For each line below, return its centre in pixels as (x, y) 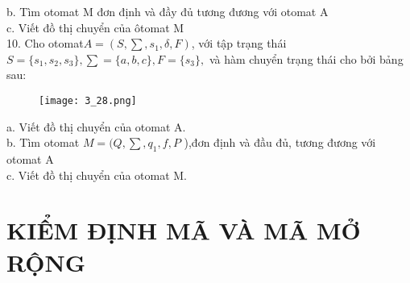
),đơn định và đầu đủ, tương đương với (280, 142)
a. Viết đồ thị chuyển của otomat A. (96, 126)
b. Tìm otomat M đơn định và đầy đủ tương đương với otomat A (168, 11)
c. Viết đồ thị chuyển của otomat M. (97, 175)
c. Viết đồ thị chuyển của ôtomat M (95, 27)
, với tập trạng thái (239, 43)
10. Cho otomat (45, 43)
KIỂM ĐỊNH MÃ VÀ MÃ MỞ (184, 230)
